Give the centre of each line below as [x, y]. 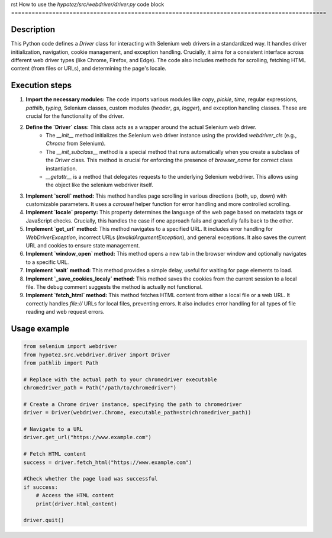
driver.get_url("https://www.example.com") [88, 437]
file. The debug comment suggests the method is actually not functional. [114, 286]
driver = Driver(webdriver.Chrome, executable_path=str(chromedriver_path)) [137, 413]
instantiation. [62, 168]
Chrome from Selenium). [76, 144]
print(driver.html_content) [77, 504]
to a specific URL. [47, 262]
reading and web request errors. [65, 312]
